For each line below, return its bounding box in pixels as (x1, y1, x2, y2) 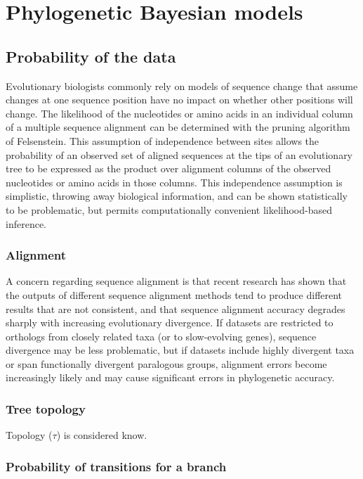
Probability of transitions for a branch (6, 457, 227, 475)
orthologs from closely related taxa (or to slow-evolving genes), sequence (6, 328, 317, 343)
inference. (6, 216, 46, 231)
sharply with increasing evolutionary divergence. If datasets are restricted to (6, 315, 334, 330)
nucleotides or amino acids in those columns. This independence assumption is (6, 174, 343, 189)
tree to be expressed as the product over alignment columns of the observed (6, 161, 331, 176)
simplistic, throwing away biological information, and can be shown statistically (6, 189, 348, 203)
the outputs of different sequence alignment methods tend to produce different (6, 287, 343, 302)
